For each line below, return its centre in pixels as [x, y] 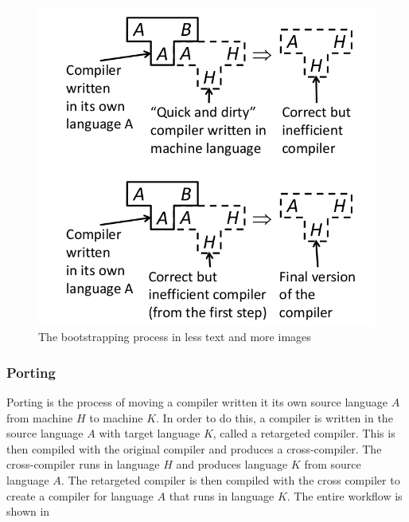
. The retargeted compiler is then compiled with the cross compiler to [230, 480]
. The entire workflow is [345, 495]
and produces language [232, 464]
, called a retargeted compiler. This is [304, 433]
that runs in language [222, 495]
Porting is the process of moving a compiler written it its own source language [197, 402]
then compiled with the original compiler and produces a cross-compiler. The [194, 448]
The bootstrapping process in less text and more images [175, 337]
